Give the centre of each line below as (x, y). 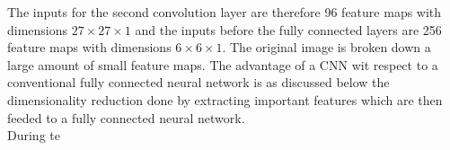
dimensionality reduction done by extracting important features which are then (225, 99)
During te (34, 135)
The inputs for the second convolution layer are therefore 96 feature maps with (225, 12)
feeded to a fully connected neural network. (126, 117)
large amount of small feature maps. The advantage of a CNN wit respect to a (223, 64)
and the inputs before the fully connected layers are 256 (288, 29)
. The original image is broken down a (326, 47)
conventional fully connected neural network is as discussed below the (199, 82)
